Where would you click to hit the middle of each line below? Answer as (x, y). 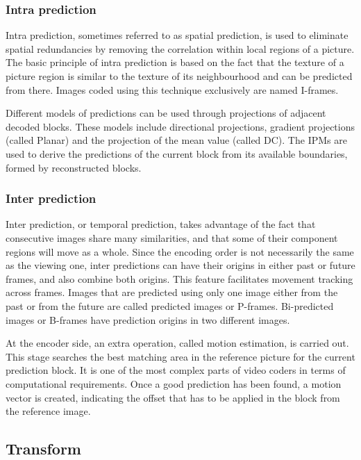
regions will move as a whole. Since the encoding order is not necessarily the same (180, 251)
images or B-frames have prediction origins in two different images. (148, 319)
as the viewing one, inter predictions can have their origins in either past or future (180, 265)
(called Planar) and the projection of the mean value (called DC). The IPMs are (176, 140)
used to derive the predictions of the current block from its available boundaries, (177, 153)
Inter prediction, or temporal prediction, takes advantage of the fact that (161, 224)
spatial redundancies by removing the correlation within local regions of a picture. (180, 48)
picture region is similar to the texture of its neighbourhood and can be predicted (179, 76)
